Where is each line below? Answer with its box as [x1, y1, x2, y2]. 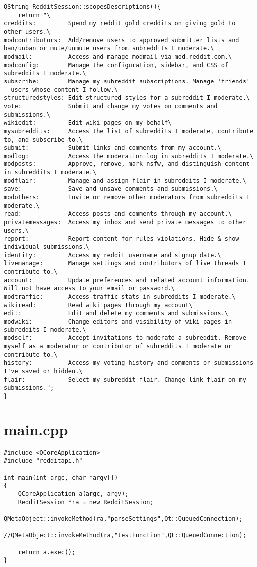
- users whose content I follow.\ [4, 86, 118, 93]
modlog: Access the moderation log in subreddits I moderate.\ [4, 152, 254, 160]
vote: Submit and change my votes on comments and [4, 102, 218, 110]
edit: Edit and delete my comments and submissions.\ [4, 310, 229, 317]
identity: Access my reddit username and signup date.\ [4, 251, 221, 259]
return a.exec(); [18, 548, 76, 556]
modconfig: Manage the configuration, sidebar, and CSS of [4, 61, 229, 69]
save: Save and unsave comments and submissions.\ [4, 185, 218, 193]
